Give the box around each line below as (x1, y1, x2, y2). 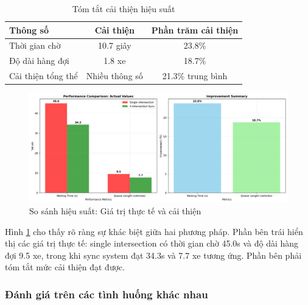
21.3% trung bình (162, 69, 228, 82)
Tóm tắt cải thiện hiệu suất (72, 2, 175, 15)
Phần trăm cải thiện (151, 23, 239, 36)
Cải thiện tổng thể (9, 69, 78, 82)
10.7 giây (98, 39, 131, 52)
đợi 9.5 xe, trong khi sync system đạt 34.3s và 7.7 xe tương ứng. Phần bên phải (5, 248, 302, 261)
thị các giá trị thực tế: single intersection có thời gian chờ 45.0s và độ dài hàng (5, 237, 299, 250)
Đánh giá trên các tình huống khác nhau (5, 286, 208, 301)
